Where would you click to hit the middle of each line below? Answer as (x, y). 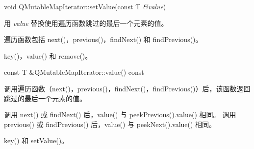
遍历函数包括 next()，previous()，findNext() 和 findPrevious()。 (103, 39)
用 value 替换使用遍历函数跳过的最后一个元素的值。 (86, 23)
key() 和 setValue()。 (36, 140)
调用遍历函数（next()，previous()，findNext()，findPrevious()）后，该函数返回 (127, 88)
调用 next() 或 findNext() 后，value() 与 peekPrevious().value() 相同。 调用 (120, 115)
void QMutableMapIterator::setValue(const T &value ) (85, 6)
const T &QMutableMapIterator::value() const (74, 72)
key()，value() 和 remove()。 (48, 55)
